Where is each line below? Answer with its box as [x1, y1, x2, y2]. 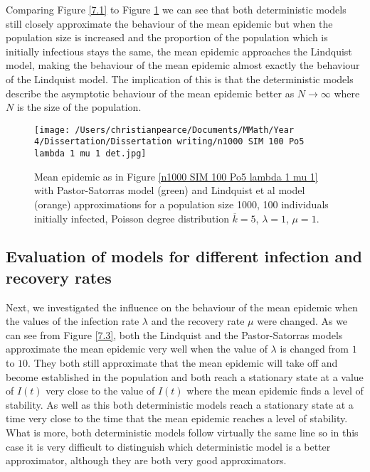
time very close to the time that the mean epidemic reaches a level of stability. [6, 411, 348, 426]
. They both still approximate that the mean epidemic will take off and [28, 355, 338, 370]
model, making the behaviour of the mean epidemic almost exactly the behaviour [6, 58, 360, 73]
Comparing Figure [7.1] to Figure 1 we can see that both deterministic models [6, 2, 347, 16]
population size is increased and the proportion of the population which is [6, 30, 328, 45]
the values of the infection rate [6, 313, 139, 328]
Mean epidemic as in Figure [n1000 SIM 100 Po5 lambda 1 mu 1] [34, 168, 318, 183]
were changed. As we [257, 313, 348, 328]
